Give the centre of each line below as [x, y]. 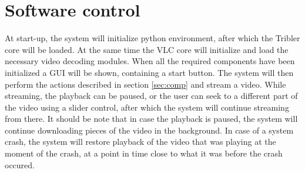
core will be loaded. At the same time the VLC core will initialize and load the [147, 49]
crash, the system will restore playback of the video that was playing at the [140, 142]
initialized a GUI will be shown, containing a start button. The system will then [149, 72]
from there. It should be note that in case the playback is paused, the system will [151, 119]
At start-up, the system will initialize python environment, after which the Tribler [152, 38]
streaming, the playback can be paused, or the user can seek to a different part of [151, 96]
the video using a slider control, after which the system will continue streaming [147, 107]
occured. [20, 164]
